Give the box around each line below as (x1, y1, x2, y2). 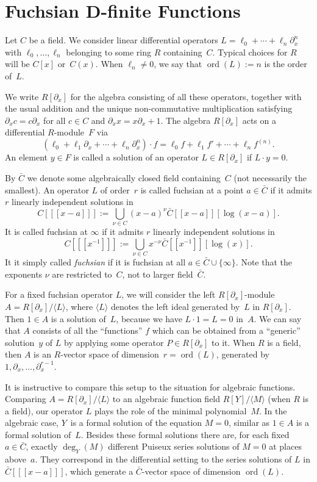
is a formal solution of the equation (70, 416, 202, 429)
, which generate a (65, 464, 134, 477)
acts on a (242, 113, 276, 126)
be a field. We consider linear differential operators (29, 34, 218, 46)
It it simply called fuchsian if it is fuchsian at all (5, 256, 186, 268)
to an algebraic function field (112, 392, 221, 405)
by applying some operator (64, 336, 164, 348)
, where (65, 300, 93, 312)
